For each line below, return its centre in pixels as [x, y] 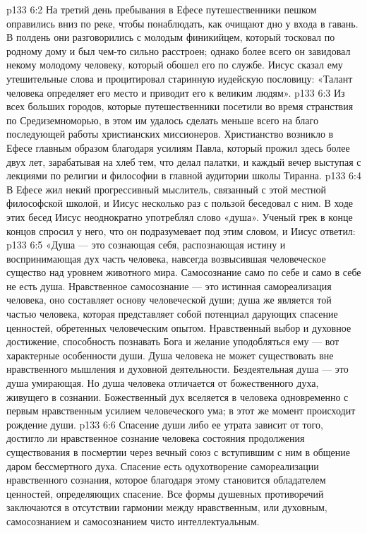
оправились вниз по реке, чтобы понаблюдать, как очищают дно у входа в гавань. [182, 23]
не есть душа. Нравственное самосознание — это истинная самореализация [169, 286]
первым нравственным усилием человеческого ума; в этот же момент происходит [181, 411]
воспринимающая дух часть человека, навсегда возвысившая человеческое [166, 258]
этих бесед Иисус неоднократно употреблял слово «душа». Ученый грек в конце [180, 216]
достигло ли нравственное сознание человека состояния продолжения [156, 438]
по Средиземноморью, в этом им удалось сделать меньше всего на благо [162, 120]
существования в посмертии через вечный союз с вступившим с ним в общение [179, 452]
